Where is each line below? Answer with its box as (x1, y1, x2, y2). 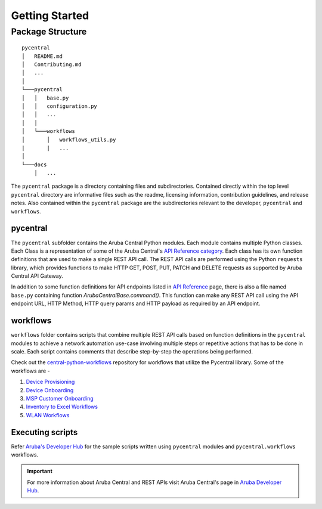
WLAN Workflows (26, 411, 70, 418)
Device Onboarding (26, 386, 74, 393)
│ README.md (21, 52, 63, 60)
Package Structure (11, 26, 87, 37)
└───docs (21, 161, 47, 168)
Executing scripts (11, 427, 78, 437)
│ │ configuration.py (21, 103, 98, 110)
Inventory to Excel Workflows (26, 403, 98, 411)
